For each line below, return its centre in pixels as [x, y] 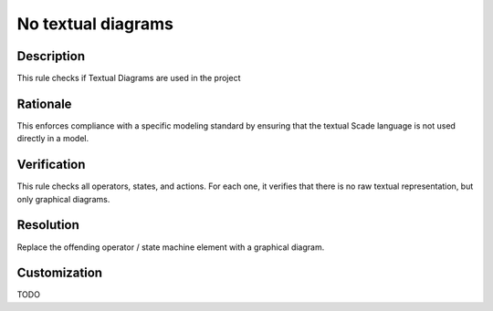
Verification [51, 165]
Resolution [48, 225]
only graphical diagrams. [63, 199]
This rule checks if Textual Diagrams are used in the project [129, 78]
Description [51, 56]
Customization [60, 273]
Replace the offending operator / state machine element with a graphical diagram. [171, 247]
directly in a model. [53, 139]
